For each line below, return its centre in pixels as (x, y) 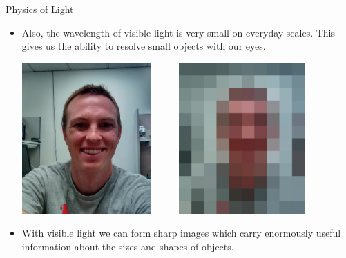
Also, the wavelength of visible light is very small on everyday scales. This (179, 32)
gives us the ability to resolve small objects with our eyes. (144, 46)
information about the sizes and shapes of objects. (128, 247)
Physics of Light (40, 9)
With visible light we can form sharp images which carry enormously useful (181, 233)
